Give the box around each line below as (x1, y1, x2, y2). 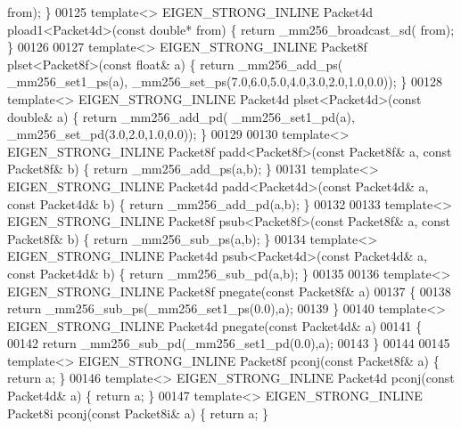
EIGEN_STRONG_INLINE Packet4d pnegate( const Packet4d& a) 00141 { (7, 316, 423, 335)
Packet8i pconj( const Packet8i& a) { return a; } (7, 403, 269, 422)
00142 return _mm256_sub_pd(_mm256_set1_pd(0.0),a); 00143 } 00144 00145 (7, 334, 450, 352)
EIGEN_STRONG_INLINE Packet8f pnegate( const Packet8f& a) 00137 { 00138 (7, 281, 451, 300)
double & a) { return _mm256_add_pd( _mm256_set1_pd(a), (7, 107, 355, 125)
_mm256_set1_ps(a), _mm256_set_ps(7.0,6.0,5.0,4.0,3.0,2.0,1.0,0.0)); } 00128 (7, 72, 442, 91)
